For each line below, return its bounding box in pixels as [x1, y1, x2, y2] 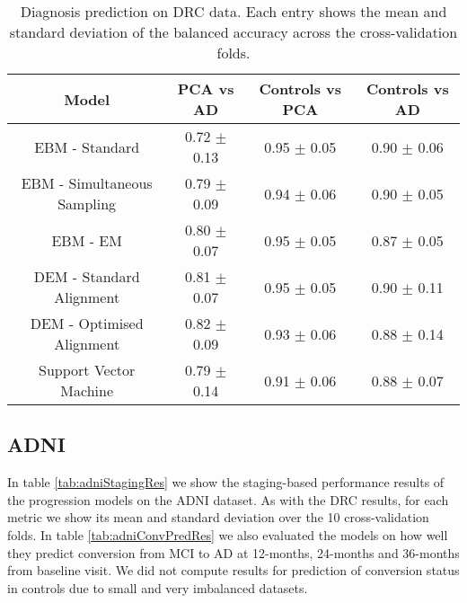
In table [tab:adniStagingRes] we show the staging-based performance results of [7, 473, 445, 492]
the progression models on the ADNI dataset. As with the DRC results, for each [7, 490, 449, 509]
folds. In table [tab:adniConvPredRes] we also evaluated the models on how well [7, 525, 448, 544]
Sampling [57, 193, 117, 214]
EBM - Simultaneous [21, 173, 153, 193]
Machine [60, 380, 113, 401]
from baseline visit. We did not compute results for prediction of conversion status [7, 561, 460, 580]
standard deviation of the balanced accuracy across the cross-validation [9, 22, 458, 42]
